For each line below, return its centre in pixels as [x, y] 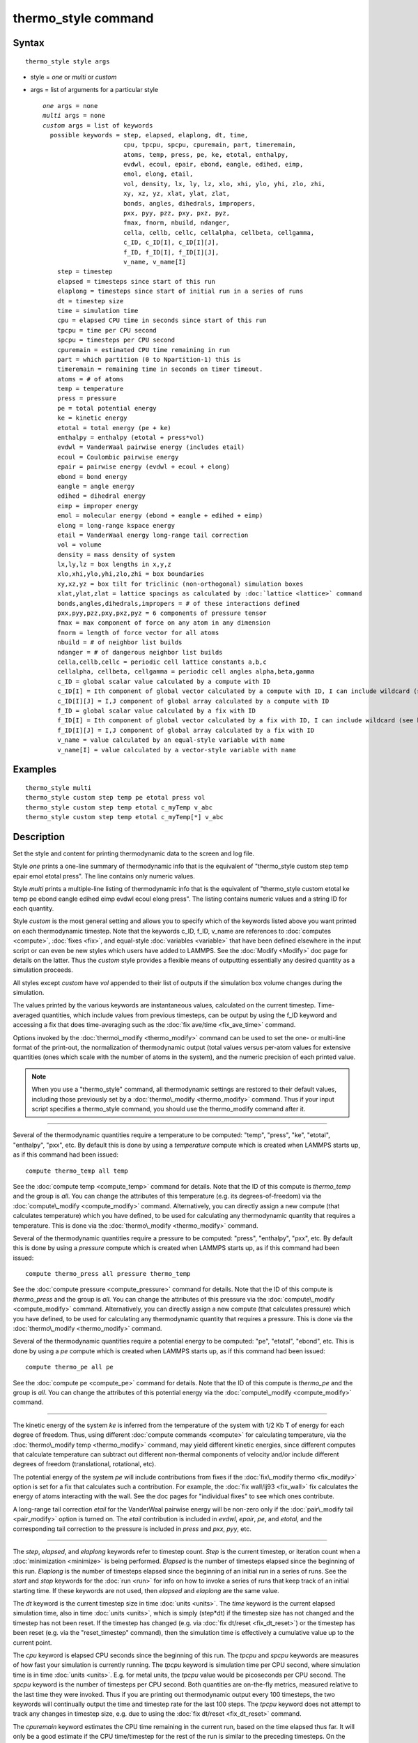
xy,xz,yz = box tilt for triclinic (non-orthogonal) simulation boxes [180, 584]
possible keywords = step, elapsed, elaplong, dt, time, [149, 135]
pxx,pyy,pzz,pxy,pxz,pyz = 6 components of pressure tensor [162, 613]
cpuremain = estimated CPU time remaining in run [143, 350]
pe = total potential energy [107, 408]
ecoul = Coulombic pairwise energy [118, 457]
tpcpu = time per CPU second [107, 330]
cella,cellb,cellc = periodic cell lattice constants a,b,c [162, 662]
